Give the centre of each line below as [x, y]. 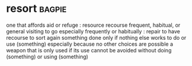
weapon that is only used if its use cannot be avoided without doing [89, 50]
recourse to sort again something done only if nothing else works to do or [96, 37]
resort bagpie [37, 9]
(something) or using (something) [47, 56]
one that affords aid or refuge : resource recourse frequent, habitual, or [93, 25]
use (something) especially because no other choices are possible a [90, 44]
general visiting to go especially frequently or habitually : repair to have [93, 31]
